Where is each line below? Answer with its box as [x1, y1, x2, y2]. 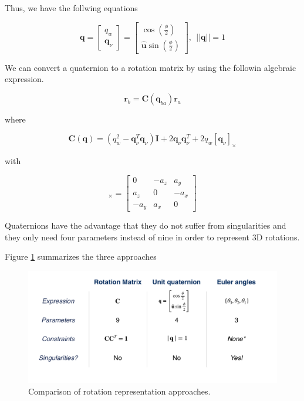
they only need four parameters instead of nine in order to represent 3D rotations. [5, 230, 300, 243]
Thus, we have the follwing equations [5, 2, 138, 13]
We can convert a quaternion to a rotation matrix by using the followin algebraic [5, 61, 296, 73]
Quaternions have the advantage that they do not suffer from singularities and [5, 219, 286, 232]
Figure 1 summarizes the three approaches [5, 250, 157, 263]
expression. [5, 73, 44, 85]
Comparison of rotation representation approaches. [28, 385, 211, 397]
